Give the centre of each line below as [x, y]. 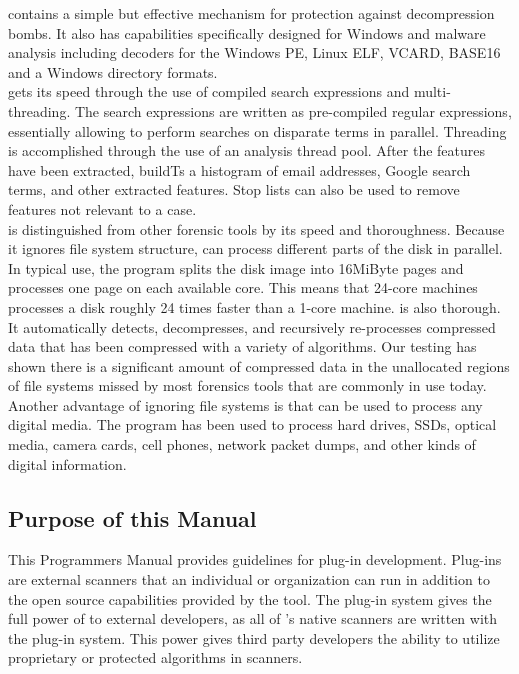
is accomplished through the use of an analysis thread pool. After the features [247, 150]
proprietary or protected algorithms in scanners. [155, 657]
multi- [432, 91]
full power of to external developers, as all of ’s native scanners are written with [253, 618]
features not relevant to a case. [102, 208]
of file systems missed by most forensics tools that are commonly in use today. [247, 385]
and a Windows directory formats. [113, 71]
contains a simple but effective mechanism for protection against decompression [251, 13]
